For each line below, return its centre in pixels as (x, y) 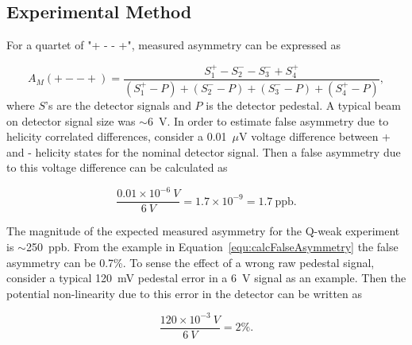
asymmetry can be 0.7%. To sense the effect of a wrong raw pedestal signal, (191, 262)
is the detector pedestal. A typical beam (303, 105)
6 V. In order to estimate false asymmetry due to (268, 120)
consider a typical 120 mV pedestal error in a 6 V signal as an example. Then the (206, 278)
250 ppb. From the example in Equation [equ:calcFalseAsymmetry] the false (212, 247)
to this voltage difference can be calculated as (117, 167)
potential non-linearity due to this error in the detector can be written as (185, 293)
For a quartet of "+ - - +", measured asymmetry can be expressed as (174, 45)
